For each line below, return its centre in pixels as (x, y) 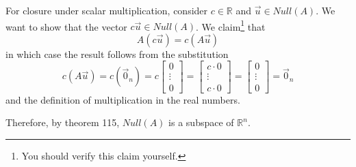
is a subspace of (201, 122)
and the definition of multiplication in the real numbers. (123, 99)
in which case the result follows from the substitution (117, 54)
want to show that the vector (66, 26)
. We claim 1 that (231, 25)
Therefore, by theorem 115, (63, 122)
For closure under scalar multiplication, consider (107, 10)
